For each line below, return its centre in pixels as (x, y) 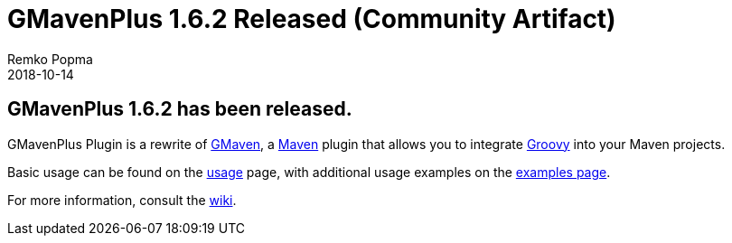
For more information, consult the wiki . (122, 200)
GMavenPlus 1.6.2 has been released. (180, 109)
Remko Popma (50, 59)
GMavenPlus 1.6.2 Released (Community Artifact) (312, 19)
